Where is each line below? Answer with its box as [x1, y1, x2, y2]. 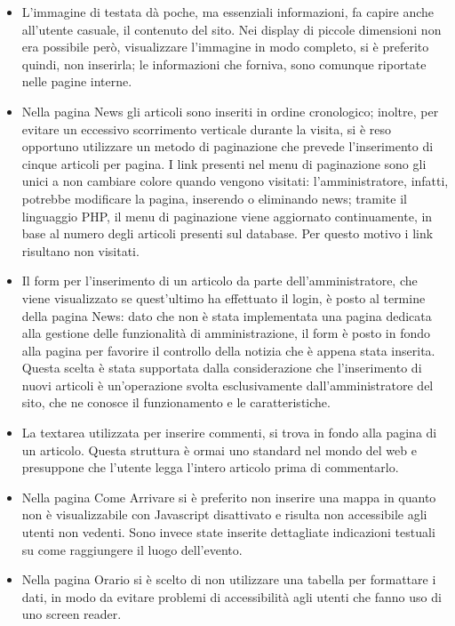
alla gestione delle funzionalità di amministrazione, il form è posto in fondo [21, 324, 431, 342]
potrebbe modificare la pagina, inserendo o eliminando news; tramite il [21, 189, 407, 207]
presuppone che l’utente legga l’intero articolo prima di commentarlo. [21, 458, 399, 477]
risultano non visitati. [21, 241, 140, 260]
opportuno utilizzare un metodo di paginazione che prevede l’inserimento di [21, 137, 434, 156]
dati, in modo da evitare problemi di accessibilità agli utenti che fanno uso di [21, 587, 442, 606]
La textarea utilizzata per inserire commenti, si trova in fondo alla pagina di [21, 423, 437, 442]
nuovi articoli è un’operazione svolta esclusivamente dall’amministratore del [21, 375, 434, 394]
